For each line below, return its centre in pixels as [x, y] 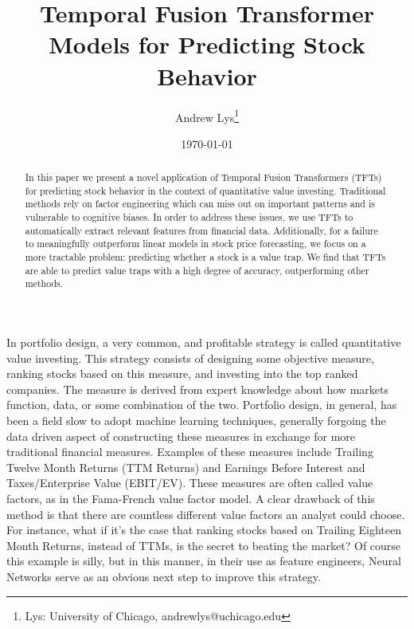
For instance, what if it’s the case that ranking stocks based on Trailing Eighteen [204, 530]
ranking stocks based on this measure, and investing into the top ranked [182, 373]
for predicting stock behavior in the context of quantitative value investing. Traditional [205, 190]
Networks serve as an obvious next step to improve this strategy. [164, 576]
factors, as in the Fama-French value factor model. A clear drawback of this [191, 498]
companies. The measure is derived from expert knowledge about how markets [197, 389]
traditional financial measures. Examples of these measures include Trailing [190, 452]
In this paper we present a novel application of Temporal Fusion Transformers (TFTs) [203, 177]
